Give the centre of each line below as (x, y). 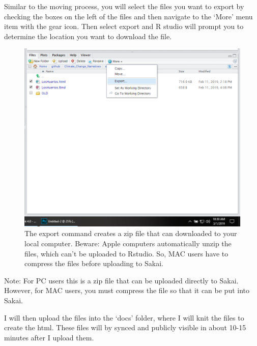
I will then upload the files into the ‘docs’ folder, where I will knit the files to (124, 317)
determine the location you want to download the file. (88, 36)
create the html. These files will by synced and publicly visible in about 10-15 (125, 327)
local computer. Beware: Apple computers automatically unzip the (128, 243)
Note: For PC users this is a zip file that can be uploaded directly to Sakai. (121, 280)
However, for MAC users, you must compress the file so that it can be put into (127, 290)
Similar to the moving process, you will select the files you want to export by (124, 6)
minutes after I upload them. (49, 337)
